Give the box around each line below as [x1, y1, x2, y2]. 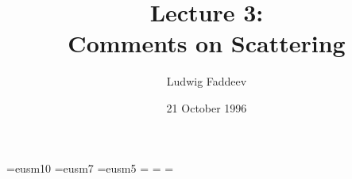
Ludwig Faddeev [166, 73, 247, 89]
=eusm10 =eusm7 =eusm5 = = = [6, 159, 174, 176]
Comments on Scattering [68, 27, 346, 59]
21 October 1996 [166, 99, 247, 116]
